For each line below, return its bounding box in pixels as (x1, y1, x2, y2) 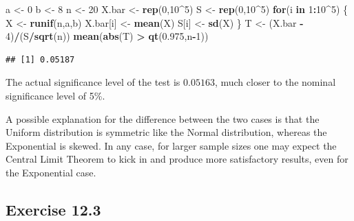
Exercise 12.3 (6, 198, 101, 220)
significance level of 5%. (6, 88, 105, 102)
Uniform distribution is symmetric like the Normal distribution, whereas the (6, 125, 327, 139)
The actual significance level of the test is (6, 75, 180, 89)
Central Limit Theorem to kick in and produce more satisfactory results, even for (6, 152, 348, 166)
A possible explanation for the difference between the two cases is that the (6, 111, 320, 126)
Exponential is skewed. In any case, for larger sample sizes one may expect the (6, 138, 337, 152)
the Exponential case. (6, 165, 96, 179)
